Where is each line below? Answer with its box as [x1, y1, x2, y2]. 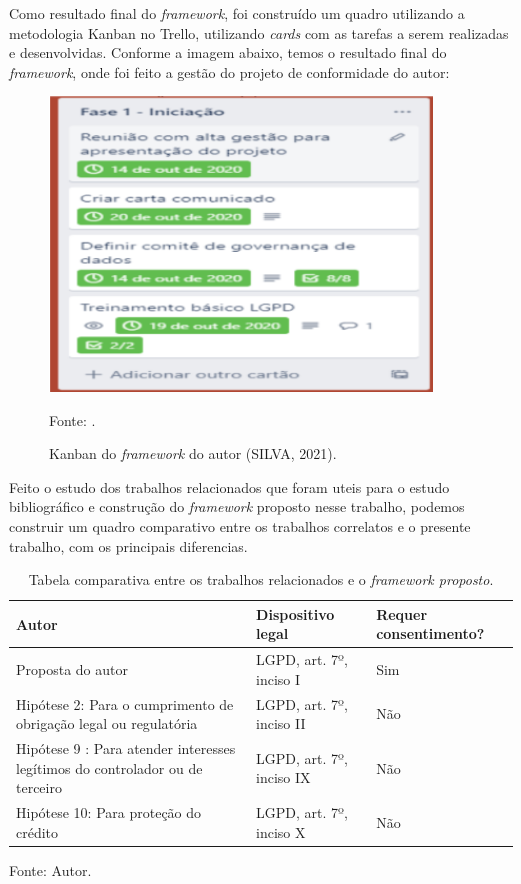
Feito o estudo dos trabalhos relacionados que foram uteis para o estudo [9, 476, 450, 497]
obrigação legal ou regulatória [16, 713, 198, 734]
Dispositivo [256, 603, 335, 624]
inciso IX [256, 767, 311, 788]
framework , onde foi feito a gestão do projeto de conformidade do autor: [9, 61, 450, 82]
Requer [376, 603, 428, 624]
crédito [16, 821, 59, 842]
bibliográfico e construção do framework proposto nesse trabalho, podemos [9, 496, 465, 517]
